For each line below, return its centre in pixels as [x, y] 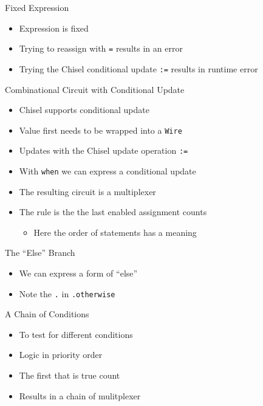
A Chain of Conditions [47, 314]
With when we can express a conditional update [108, 171]
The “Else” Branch [40, 253]
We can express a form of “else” [78, 273]
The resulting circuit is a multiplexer [87, 191]
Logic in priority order [61, 355]
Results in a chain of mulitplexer [80, 395]
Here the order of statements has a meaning [115, 232]
